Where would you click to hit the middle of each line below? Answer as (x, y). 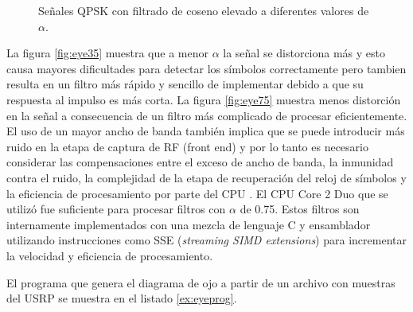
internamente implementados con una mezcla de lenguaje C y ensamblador (189, 224)
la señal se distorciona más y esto (304, 53)
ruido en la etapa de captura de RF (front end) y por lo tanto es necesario (187, 146)
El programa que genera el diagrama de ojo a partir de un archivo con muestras (201, 282)
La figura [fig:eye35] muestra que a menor (107, 53)
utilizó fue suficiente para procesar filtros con (116, 209)
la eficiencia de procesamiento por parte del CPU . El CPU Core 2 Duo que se (197, 193)
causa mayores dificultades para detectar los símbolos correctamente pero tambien (206, 68)
